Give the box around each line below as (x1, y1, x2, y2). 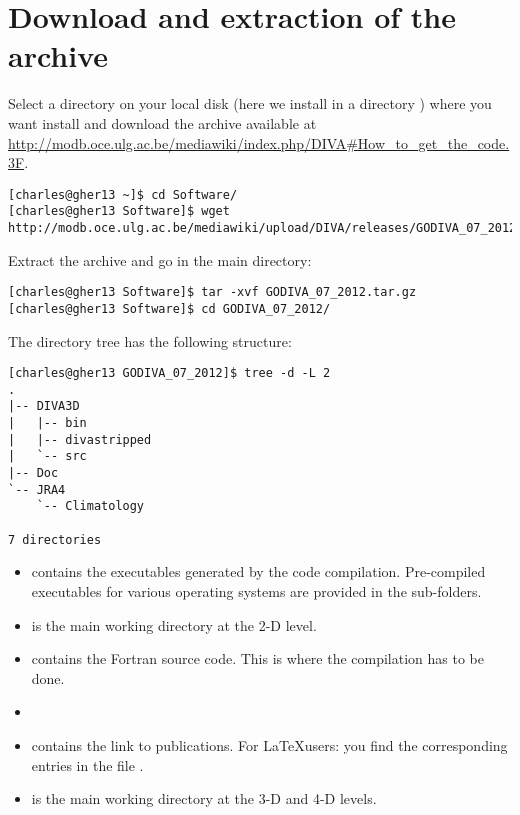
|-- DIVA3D (8, 399, 80, 414)
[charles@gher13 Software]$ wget (8, 204, 230, 219)
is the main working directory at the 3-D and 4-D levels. (31, 788, 377, 809)
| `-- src (8, 449, 87, 464)
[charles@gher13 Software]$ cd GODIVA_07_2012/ (8, 301, 331, 316)
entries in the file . (31, 754, 144, 775)
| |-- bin (8, 416, 87, 431)
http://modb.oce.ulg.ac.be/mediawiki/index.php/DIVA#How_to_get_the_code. (8, 132, 510, 153)
